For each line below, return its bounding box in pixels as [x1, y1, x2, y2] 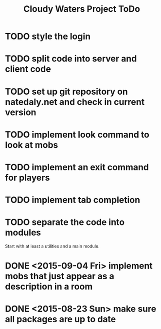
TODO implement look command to [5, 129, 150, 140]
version [5, 106, 36, 118]
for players [5, 172, 50, 183]
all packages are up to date [5, 314, 116, 325]
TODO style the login [5, 31, 91, 42]
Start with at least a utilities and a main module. [5, 243, 100, 249]
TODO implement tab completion [5, 194, 140, 206]
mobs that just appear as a [5, 271, 114, 282]
